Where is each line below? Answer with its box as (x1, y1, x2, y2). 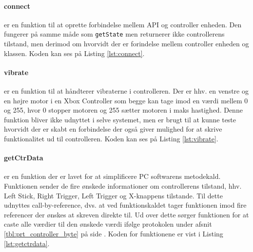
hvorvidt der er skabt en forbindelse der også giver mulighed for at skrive (4, 124, 222, 134)
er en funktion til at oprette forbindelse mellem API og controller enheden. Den (4, 19, 242, 29)
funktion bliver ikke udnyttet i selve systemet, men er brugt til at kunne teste (4, 114, 236, 124)
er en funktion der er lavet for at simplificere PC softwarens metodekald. (4, 171, 221, 181)
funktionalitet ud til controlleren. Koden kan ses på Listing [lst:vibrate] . (4, 134, 218, 143)
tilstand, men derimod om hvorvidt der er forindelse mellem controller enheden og (4, 39, 249, 49)
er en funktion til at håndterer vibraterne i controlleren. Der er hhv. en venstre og (4, 86, 249, 96)
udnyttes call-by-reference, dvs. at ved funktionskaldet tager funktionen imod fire (4, 200, 247, 210)
